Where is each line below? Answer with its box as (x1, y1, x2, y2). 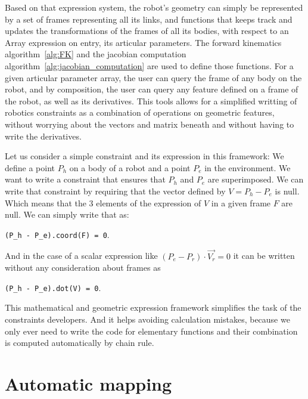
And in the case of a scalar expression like (5, 249, 158, 262)
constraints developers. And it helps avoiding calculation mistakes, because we (5, 313, 290, 325)
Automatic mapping (5, 371, 172, 395)
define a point (5, 161, 55, 174)
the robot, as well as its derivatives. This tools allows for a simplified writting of (5, 94, 297, 107)
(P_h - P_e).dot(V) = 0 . (5, 281, 101, 293)
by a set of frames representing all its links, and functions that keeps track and (5, 13, 293, 25)
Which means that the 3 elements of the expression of (5, 196, 201, 209)
